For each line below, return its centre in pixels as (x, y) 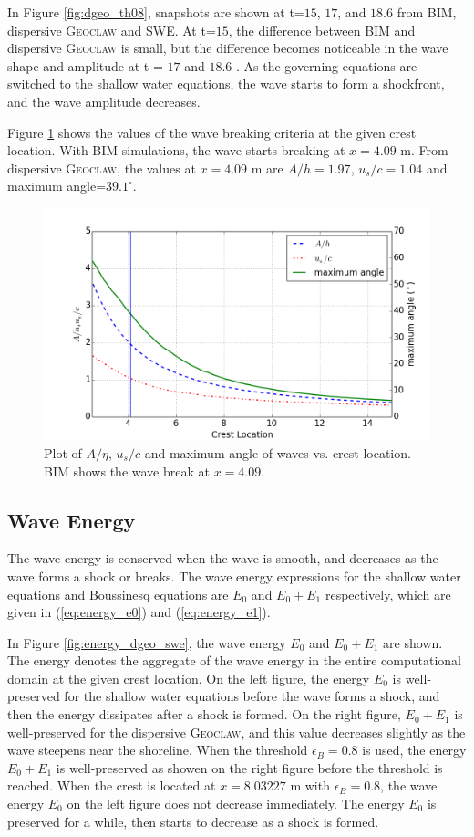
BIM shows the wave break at (127, 471)
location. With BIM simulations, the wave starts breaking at (176, 150)
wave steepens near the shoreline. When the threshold (158, 750)
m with (310, 785)
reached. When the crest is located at (112, 785)
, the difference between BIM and (322, 30)
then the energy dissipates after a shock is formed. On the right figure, (204, 714)
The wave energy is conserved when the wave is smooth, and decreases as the (223, 558)
